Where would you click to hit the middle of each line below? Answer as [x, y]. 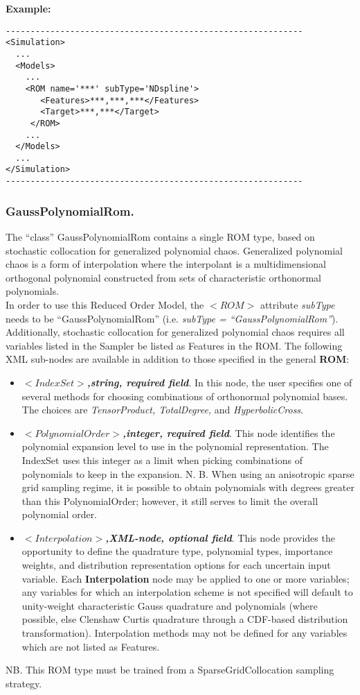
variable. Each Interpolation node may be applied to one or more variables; [186, 578]
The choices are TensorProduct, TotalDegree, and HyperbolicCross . [163, 410]
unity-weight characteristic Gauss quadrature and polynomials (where [170, 605]
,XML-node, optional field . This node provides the [220, 537]
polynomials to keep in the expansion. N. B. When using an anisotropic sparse [188, 473]
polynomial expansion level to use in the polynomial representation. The [175, 446]
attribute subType [297, 304]
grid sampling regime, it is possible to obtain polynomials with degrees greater [188, 487]
